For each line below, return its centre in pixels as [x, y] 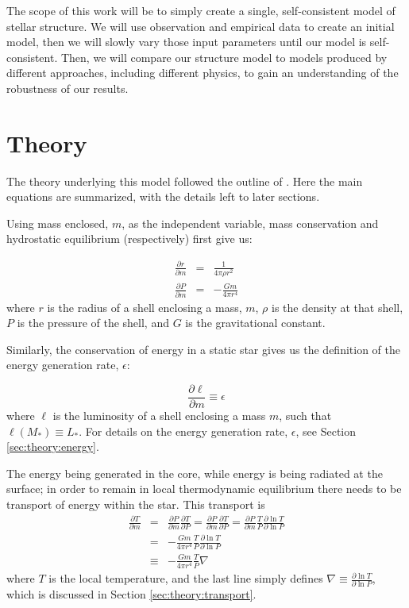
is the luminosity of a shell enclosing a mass [159, 416]
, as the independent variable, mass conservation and [250, 223]
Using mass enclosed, [58, 223]
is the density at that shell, [338, 307]
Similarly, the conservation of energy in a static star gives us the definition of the [203, 349]
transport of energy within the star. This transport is [136, 504]
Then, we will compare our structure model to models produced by [224, 57]
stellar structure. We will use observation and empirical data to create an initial [201, 26]
